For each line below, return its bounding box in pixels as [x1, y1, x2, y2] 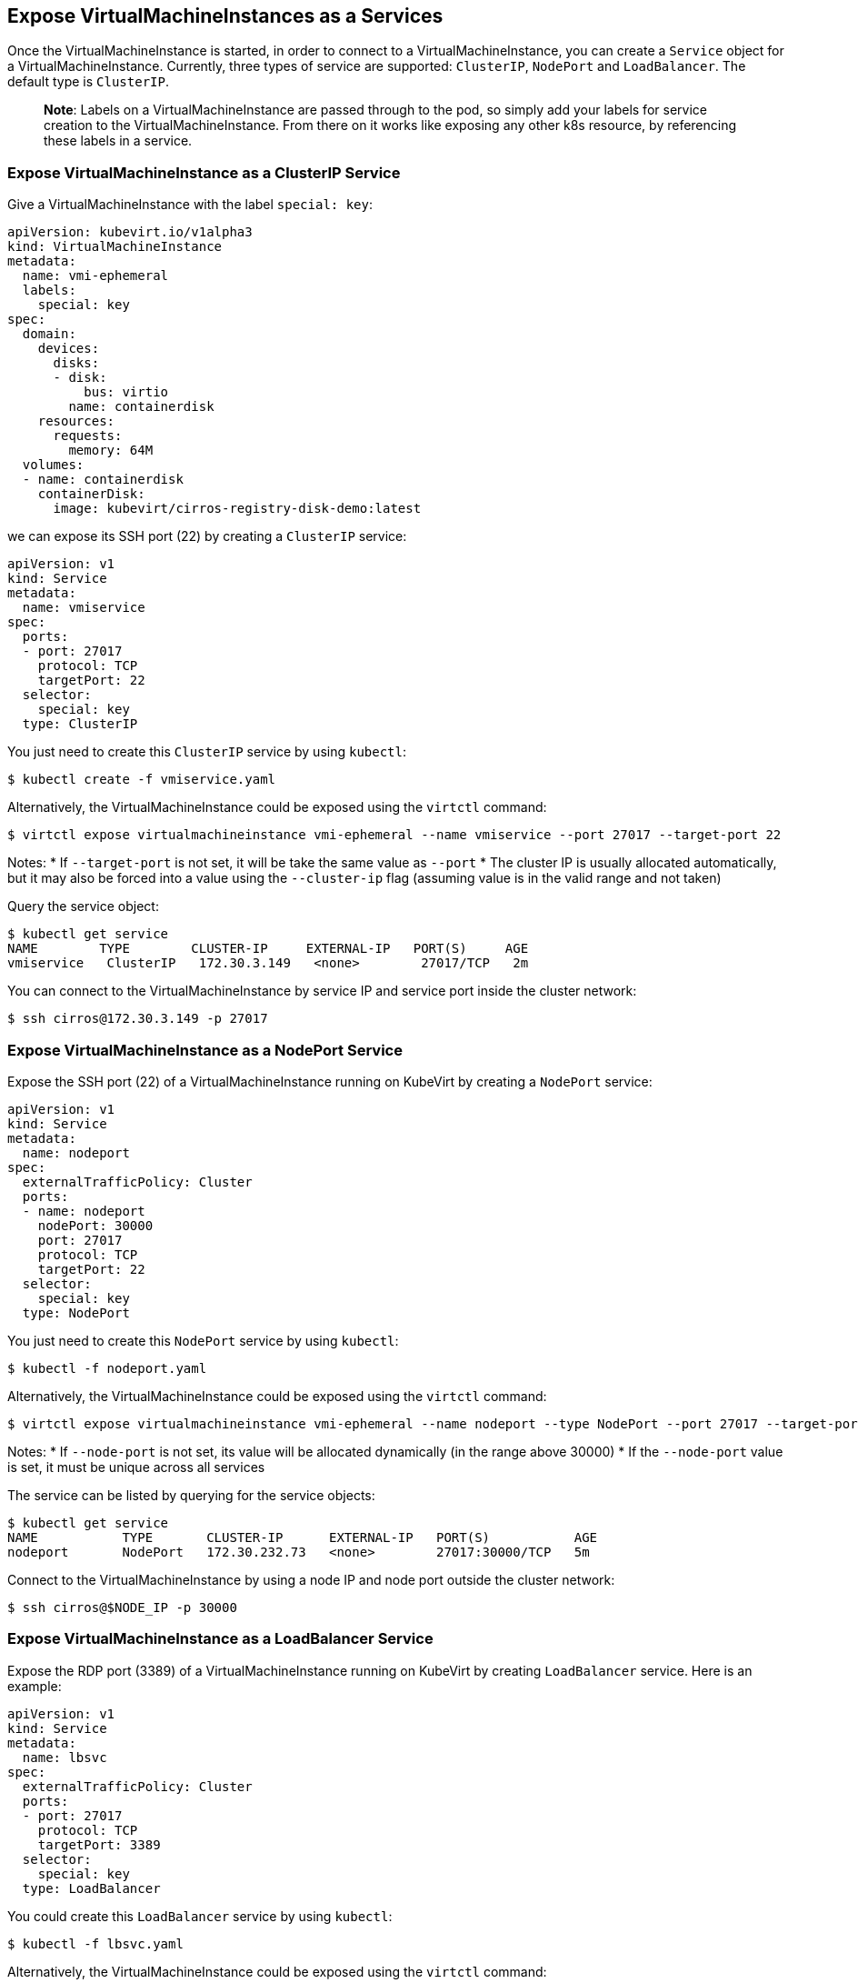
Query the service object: [7, 898, 159, 915]
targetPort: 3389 [37, 1837, 161, 1852]
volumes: [22, 457, 85, 473]
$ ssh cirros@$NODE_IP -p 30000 [7, 1599, 237, 1615]
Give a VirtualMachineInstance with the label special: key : [7, 196, 374, 213]
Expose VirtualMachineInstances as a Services [7, 5, 444, 27]
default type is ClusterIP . [7, 74, 169, 90]
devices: [37, 341, 100, 356]
